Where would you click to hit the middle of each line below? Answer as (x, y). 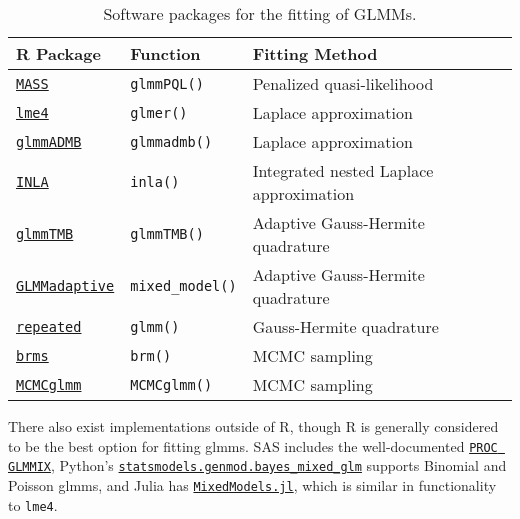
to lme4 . (33, 504)
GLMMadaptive (65, 286)
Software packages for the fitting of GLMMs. (260, 13)
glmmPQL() (167, 83)
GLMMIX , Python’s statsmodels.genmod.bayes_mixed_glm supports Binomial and (257, 465)
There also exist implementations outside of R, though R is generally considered (253, 426)
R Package (58, 53)
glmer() (159, 112)
